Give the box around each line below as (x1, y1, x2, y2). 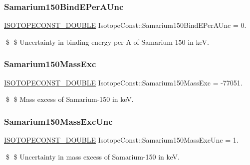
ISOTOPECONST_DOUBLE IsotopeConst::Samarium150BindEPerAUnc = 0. (4, 20, 247, 30)
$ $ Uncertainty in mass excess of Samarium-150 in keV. (5, 151, 180, 162)
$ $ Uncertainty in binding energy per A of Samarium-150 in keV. (5, 36, 209, 47)
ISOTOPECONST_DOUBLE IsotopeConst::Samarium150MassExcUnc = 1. (4, 135, 239, 145)
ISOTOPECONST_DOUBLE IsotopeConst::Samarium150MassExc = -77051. (4, 77, 243, 87)
